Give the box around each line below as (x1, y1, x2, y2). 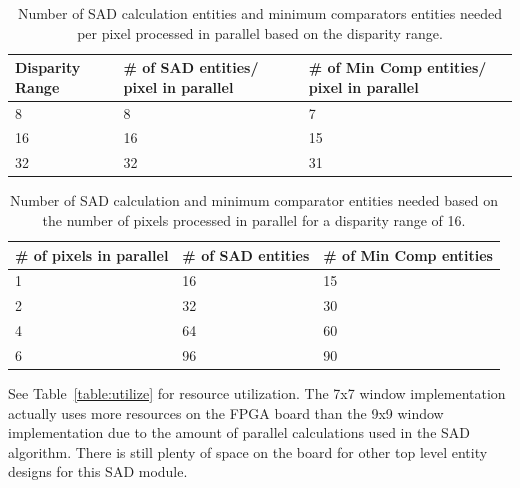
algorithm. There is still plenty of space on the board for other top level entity (8, 441, 488, 462)
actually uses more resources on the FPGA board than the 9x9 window (8, 402, 444, 423)
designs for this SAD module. (8, 461, 188, 482)
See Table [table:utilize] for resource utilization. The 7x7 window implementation (8, 383, 506, 404)
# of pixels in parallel (15, 244, 169, 265)
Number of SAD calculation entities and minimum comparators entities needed (18, 3, 502, 23)
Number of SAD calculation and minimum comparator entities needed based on (9, 190, 499, 211)
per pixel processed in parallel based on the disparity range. (77, 22, 443, 43)
